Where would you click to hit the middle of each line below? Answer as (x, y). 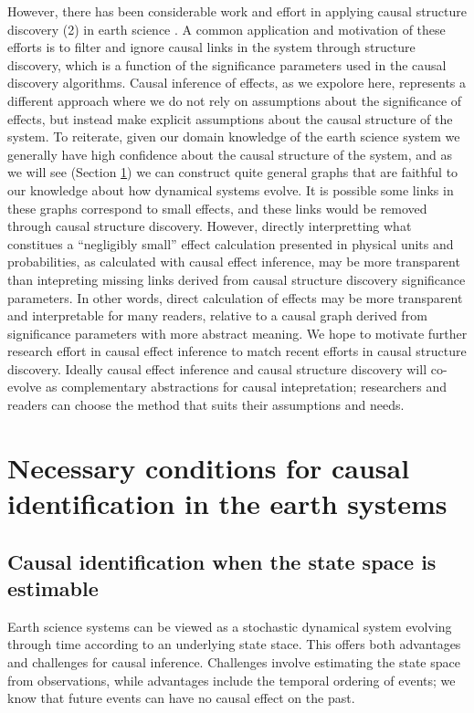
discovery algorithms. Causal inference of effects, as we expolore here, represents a (237, 83)
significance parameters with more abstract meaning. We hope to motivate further (237, 333)
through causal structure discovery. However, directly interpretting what (210, 226)
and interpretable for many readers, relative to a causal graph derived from (217, 315)
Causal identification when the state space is (222, 561)
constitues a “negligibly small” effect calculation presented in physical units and (231, 243)
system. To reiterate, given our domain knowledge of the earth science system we (234, 136)
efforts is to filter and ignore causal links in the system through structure (211, 47)
